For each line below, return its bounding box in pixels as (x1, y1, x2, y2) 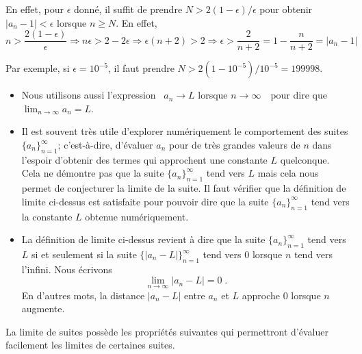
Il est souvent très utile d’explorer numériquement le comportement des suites (21, 124, 348, 138)
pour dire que (270, 88, 327, 102)
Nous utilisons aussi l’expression (21, 88, 156, 102)
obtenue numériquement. (85, 209, 189, 223)
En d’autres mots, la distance (21, 288, 145, 302)
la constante (21, 209, 73, 223)
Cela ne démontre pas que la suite (21, 166, 164, 180)
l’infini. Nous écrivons (21, 262, 112, 276)
